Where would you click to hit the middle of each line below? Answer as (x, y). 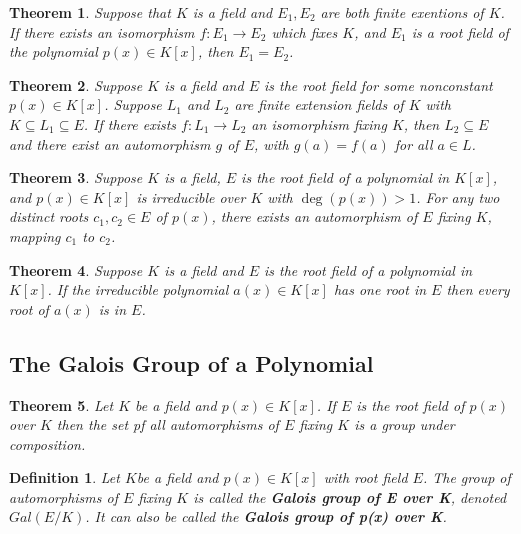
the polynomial (53, 51)
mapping (35, 235)
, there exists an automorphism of (314, 216)
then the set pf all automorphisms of (167, 424)
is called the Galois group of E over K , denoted (350, 496)
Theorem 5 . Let (61, 404)
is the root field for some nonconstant (378, 84)
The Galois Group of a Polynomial (191, 362)
